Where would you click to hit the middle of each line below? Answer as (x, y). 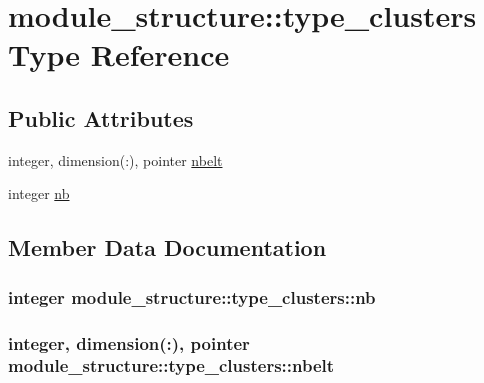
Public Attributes (101, 117)
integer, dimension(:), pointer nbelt (115, 159)
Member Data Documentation (167, 247)
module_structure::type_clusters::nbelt (171, 365)
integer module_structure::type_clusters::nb (192, 296)
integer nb (39, 193)
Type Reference (119, 54)
